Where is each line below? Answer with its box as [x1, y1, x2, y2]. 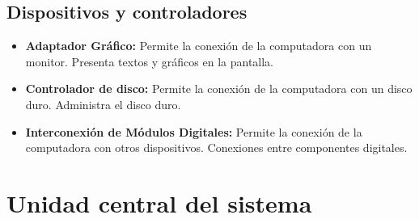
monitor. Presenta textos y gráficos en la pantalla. [25, 53, 274, 69]
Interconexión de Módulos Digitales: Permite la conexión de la [25, 123, 362, 140]
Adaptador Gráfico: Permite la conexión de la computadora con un [25, 37, 372, 54]
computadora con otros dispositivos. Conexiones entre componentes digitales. [25, 139, 408, 156]
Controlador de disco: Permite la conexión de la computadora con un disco [25, 80, 413, 97]
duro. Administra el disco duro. [25, 95, 181, 112]
